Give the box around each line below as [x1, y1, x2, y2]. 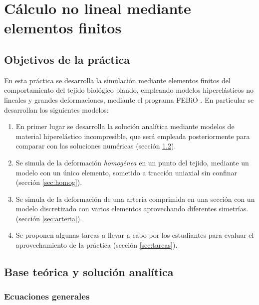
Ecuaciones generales [4, 290, 90, 303]
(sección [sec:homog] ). [15, 177, 82, 187]
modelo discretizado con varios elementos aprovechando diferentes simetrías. [15, 203, 249, 214]
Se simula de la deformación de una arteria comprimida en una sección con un [15, 193, 255, 204]
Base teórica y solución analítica [4, 264, 174, 280]
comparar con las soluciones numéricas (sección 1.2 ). [15, 141, 176, 151]
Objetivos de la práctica [4, 51, 130, 67]
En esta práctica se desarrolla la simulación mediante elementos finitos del [4, 75, 231, 85]
